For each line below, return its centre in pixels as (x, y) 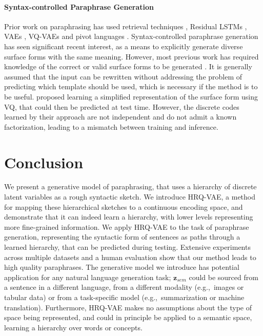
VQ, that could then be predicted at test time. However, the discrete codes (122, 106)
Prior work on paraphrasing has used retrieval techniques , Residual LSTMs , (126, 26)
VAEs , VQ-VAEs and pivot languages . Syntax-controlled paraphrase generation (131, 36)
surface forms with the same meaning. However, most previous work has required (131, 56)
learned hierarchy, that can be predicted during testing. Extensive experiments (127, 247)
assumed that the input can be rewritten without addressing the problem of (123, 76)
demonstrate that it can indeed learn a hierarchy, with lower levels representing (129, 217)
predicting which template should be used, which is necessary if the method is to (131, 86)
